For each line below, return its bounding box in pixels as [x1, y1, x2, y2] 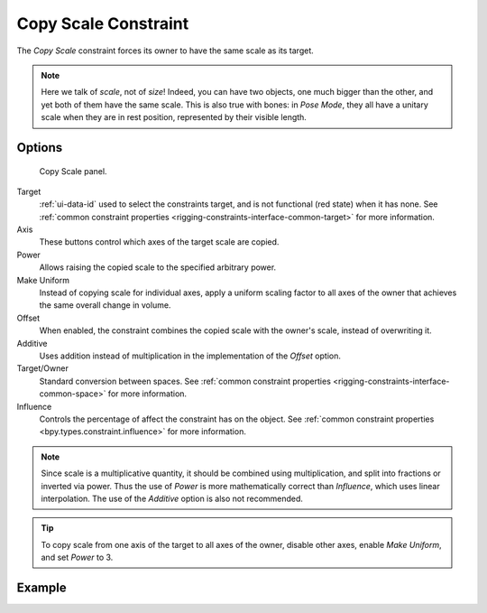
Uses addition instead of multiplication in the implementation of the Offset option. [39, 350, 342, 361]
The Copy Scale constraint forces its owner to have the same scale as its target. [16, 45, 315, 56]
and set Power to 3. [41, 552, 114, 563]
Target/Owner [16, 363, 69, 374]
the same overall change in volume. [39, 300, 171, 311]
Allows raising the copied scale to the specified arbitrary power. [39, 262, 277, 273]
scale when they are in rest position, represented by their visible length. [41, 112, 307, 123]
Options [16, 140, 63, 155]
